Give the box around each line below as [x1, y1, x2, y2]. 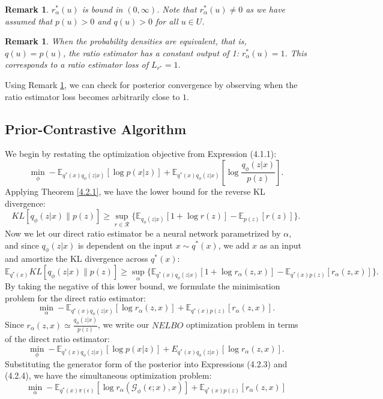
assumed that [5, 14, 53, 27]
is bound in [82, 3, 123, 15]
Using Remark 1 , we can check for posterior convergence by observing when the [5, 78, 298, 90]
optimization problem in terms [186, 318, 298, 331]
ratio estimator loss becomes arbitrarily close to [5, 90, 180, 102]
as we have [246, 3, 286, 15]
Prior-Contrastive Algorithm [5, 119, 187, 138]
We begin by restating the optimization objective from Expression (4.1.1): [5, 147, 277, 160]
